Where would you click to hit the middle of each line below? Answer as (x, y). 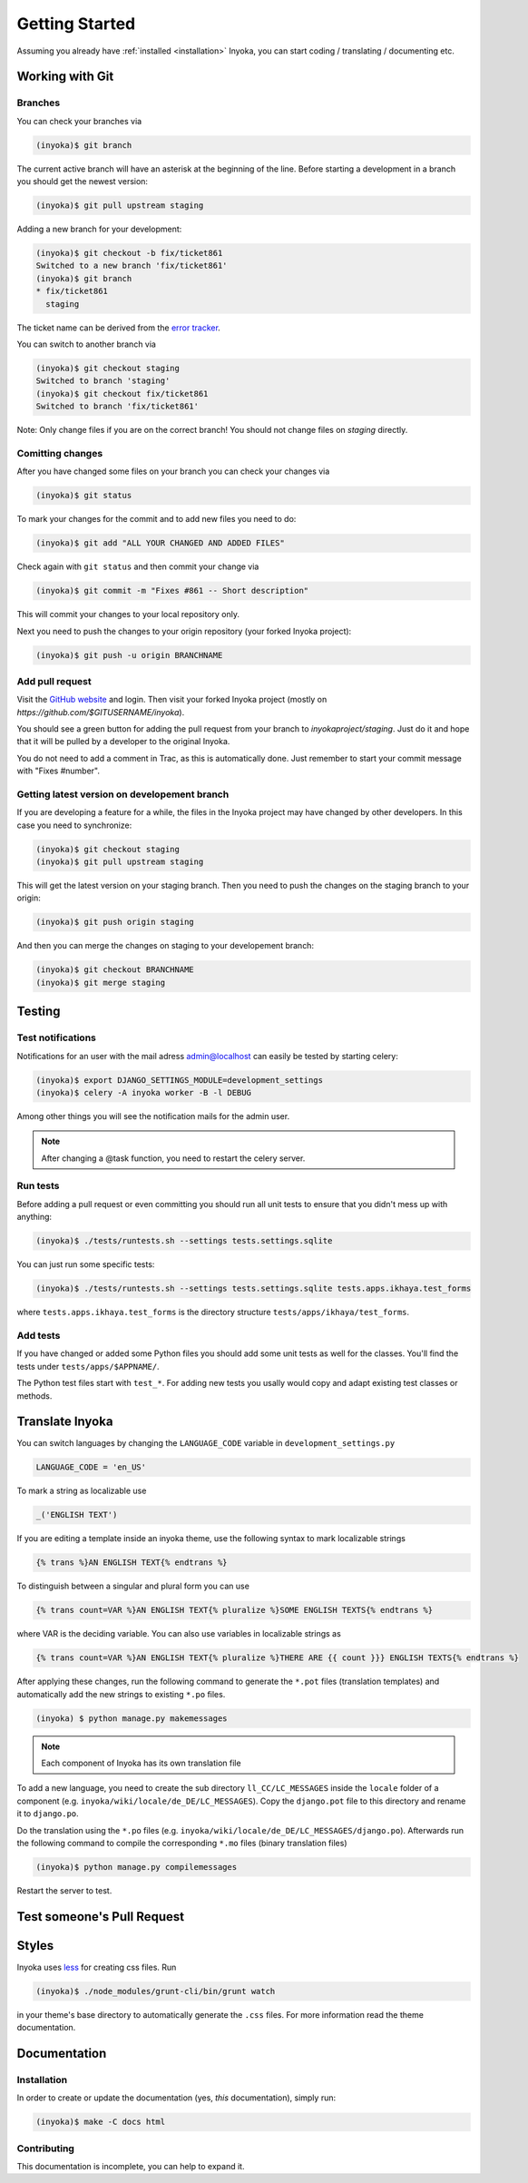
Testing (39, 1012)
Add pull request (54, 681)
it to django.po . (48, 1814)
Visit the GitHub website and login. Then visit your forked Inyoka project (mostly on (172, 700)
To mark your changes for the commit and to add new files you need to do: (156, 519)
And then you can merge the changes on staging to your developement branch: (166, 946)
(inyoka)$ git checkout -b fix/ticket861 (129, 253)
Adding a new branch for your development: (99, 229)
